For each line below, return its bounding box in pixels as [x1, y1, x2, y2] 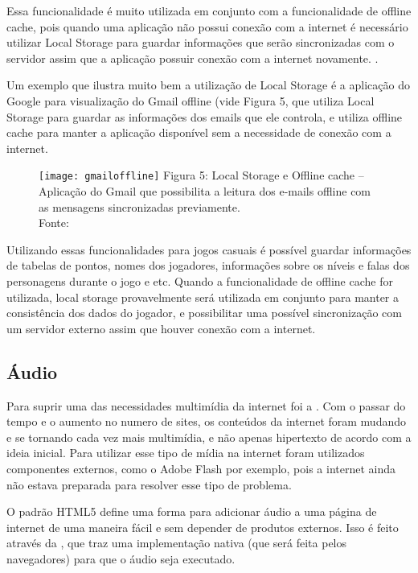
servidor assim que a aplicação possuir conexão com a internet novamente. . [6, 49, 379, 66]
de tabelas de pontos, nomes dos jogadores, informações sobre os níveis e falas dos [6, 257, 410, 274]
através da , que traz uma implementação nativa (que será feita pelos [6, 534, 347, 551]
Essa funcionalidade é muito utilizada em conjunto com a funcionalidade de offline [6, 2, 412, 19]
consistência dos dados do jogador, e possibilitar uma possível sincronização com [6, 304, 402, 321]
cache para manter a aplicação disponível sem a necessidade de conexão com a [6, 124, 391, 141]
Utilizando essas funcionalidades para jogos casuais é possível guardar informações [6, 241, 412, 258]
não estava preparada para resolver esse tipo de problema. [6, 476, 292, 493]
